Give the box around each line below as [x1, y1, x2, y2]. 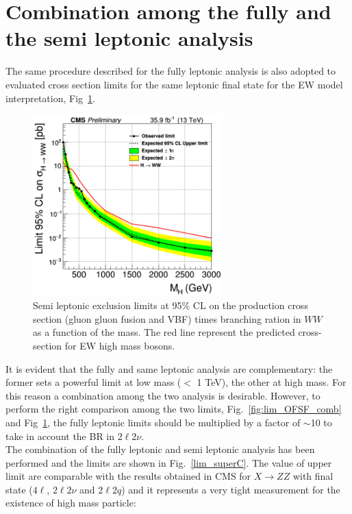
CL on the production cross [192, 298, 308, 313]
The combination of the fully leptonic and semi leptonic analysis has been [5, 442, 315, 456]
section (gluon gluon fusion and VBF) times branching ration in [33, 311, 301, 326]
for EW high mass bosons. [64, 338, 175, 352]
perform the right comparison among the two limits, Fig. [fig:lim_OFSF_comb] [5, 402, 342, 416]
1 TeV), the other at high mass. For [197, 375, 347, 389]
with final [292, 469, 334, 483]
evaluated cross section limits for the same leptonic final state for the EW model [5, 77, 343, 91]
